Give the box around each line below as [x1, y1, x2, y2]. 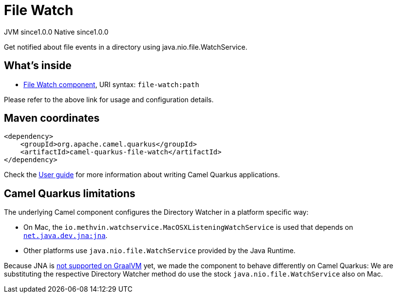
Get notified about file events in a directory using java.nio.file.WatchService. [4, 42, 247, 51]
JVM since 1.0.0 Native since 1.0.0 [4, 27, 109, 36]
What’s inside [4, 59, 72, 72]
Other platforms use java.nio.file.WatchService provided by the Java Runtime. [23, 246, 296, 255]
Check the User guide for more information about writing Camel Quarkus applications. [4, 170, 280, 179]
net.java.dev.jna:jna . [23, 231, 108, 240]
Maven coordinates [4, 112, 100, 125]
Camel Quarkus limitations [4, 187, 135, 200]
